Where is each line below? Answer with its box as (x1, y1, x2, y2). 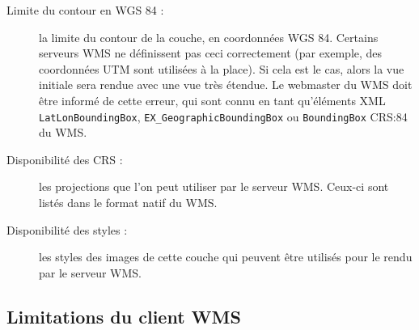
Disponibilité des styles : (6, 221, 128, 238)
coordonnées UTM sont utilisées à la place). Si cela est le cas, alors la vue (39, 60, 404, 77)
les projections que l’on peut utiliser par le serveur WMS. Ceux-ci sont (39, 178, 389, 195)
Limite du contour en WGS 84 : (6, 2, 164, 18)
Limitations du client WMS (6, 303, 241, 328)
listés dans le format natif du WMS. (39, 194, 218, 210)
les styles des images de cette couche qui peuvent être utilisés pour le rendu (39, 248, 413, 265)
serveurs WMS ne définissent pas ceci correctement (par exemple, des (39, 44, 383, 61)
